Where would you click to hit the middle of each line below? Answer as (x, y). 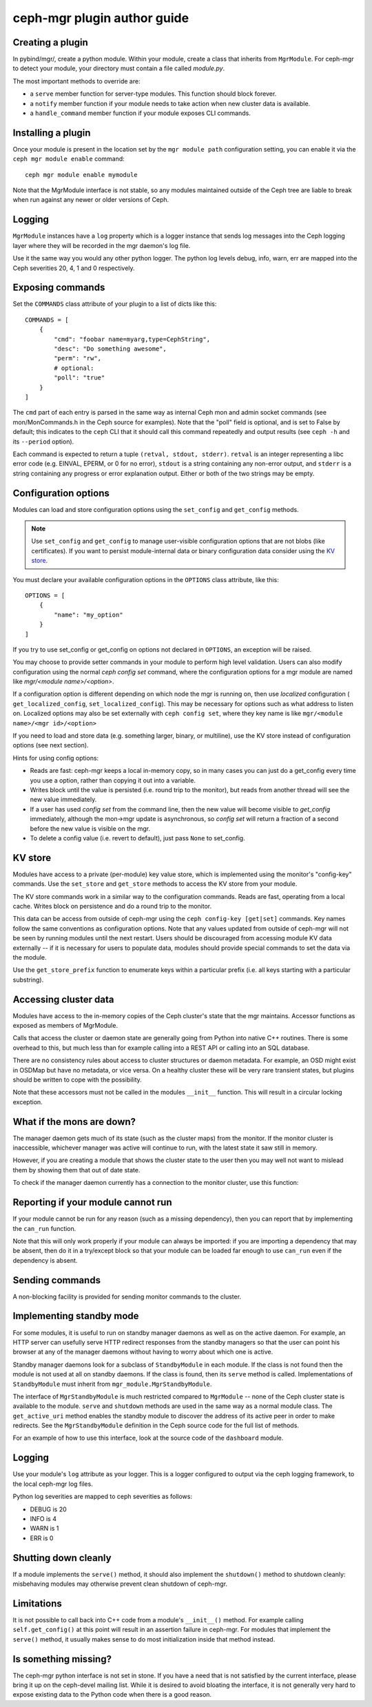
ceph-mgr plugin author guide (101, 18)
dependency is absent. (45, 1260)
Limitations (37, 1603)
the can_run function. (44, 1228)
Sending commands (57, 1280)
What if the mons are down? (74, 1122)
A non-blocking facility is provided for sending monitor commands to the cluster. (127, 1296)
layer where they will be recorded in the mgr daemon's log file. (102, 245)
